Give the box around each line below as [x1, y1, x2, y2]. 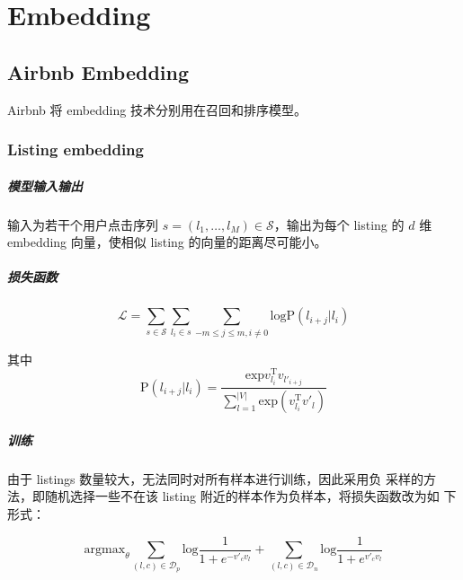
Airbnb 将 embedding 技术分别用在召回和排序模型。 [7, 100, 307, 119]
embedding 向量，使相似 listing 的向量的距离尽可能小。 [7, 233, 327, 251]
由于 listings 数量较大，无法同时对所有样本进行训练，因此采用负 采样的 [7, 469, 423, 488]
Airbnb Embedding [7, 57, 190, 85]
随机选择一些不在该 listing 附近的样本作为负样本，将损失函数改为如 [44, 487, 440, 505]
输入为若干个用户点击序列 [7, 215, 158, 233]
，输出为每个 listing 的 [273, 215, 405, 233]
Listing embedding [7, 138, 144, 161]
